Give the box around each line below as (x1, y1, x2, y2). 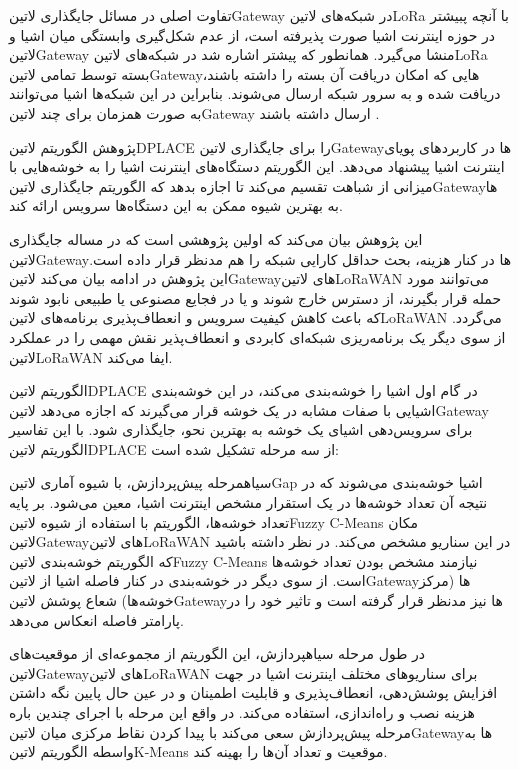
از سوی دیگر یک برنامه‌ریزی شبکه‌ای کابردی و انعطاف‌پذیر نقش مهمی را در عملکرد (9, 326, 506, 347)
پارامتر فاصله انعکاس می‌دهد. (9, 609, 184, 630)
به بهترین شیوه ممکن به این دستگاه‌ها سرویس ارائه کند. (9, 195, 343, 216)
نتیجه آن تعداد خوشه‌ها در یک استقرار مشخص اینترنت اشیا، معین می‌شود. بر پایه (9, 492, 488, 513)
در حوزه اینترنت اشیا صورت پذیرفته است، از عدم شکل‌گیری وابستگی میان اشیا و (9, 24, 495, 45)
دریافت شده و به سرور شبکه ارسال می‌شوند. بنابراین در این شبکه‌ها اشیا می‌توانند (9, 83, 501, 104)
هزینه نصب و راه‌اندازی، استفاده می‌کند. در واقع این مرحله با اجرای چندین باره (9, 702, 475, 722)
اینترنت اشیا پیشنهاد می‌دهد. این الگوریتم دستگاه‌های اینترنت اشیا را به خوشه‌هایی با (9, 156, 505, 177)
